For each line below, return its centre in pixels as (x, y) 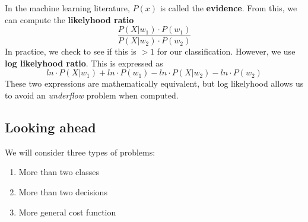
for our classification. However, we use (226, 51)
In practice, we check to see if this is (71, 51)
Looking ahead (50, 127)
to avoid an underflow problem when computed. (92, 95)
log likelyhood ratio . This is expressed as (84, 63)
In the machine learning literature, (67, 8)
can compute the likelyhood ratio (69, 19)
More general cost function (67, 212)
